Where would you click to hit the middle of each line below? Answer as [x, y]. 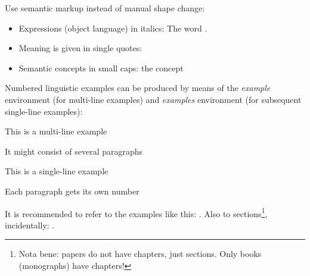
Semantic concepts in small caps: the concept [101, 68]
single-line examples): [44, 111]
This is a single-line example [57, 171]
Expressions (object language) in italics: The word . [113, 28]
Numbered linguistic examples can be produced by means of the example [138, 88]
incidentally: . [30, 225]
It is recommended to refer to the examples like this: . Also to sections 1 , [136, 212]
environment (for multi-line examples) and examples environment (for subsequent [153, 99]
